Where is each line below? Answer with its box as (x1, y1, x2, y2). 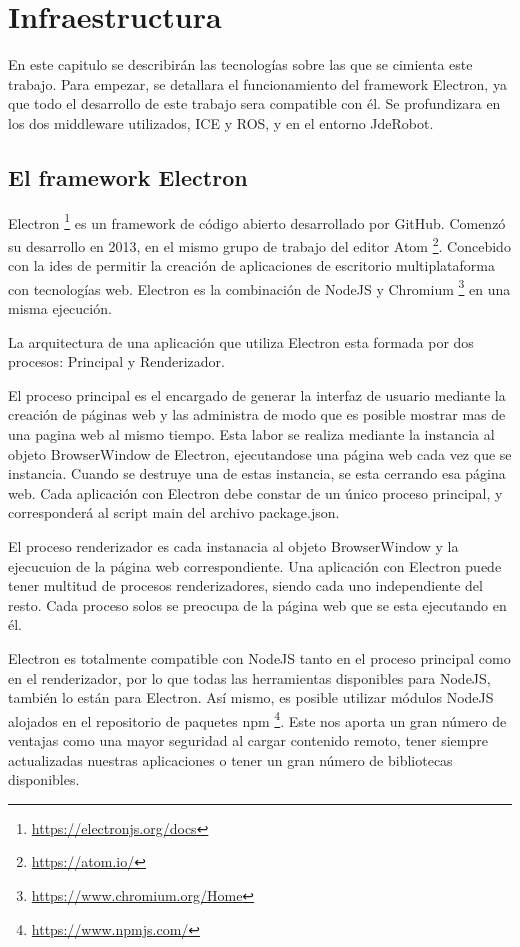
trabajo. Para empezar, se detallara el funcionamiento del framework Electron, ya (8, 73, 507, 94)
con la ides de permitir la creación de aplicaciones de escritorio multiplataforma (8, 255, 495, 276)
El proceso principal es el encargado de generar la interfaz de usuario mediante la (8, 384, 506, 405)
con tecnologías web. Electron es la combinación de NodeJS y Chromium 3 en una (8, 275, 511, 299)
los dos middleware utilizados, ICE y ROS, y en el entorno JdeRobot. (8, 112, 434, 133)
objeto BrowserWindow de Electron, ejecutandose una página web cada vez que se (8, 443, 512, 464)
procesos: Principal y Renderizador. (8, 351, 225, 372)
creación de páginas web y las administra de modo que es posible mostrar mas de (8, 404, 506, 425)
